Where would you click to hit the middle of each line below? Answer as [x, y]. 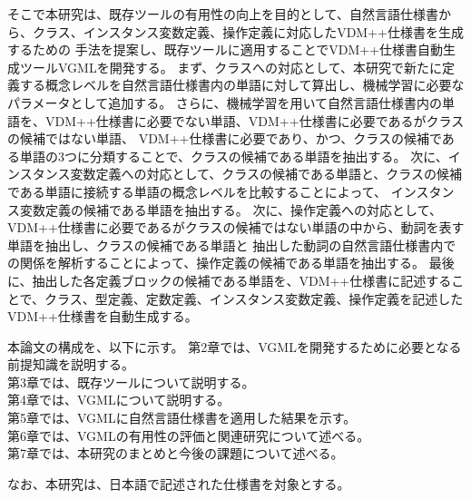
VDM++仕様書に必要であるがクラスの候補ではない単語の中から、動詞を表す [236, 227]
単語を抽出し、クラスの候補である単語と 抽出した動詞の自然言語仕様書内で [232, 245]
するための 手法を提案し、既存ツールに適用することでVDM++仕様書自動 [226, 49]
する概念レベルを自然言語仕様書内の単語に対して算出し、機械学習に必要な [242, 85]
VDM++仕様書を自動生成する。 [103, 316]
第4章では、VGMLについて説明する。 [119, 400]
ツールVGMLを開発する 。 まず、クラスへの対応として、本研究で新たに [231, 67]
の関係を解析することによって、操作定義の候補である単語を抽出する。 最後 [231, 263]
